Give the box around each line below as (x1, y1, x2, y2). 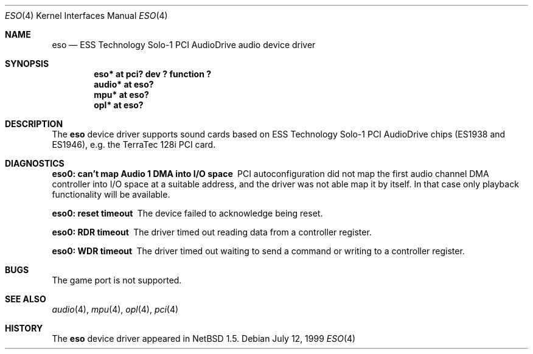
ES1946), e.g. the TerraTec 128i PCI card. (52, 139, 216, 150)
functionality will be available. (52, 189, 170, 200)
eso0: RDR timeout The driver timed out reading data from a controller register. (52, 227, 372, 237)
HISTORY (5, 323, 43, 333)
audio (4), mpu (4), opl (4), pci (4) (52, 304, 179, 314)
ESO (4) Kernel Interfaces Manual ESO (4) (5, 10, 168, 21)
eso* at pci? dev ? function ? (94, 69, 212, 79)
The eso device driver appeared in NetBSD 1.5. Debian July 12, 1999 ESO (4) (52, 333, 356, 344)
